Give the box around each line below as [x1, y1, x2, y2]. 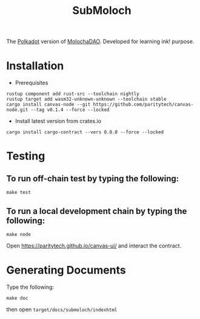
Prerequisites [15, 79, 48, 87]
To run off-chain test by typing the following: [6, 173, 179, 184]
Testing [6, 149, 45, 163]
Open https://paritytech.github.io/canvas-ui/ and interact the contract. [6, 242, 182, 249]
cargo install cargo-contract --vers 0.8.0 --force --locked [6, 129, 164, 135]
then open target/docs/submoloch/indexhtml [6, 306, 118, 313]
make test [6, 189, 32, 196]
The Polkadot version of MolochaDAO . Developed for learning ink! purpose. [6, 38, 195, 45]
